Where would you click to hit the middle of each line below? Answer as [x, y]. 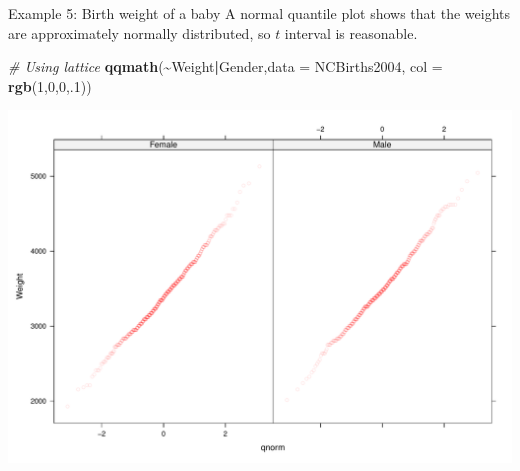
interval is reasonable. [351, 32]
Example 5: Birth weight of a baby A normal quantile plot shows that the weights [259, 13]
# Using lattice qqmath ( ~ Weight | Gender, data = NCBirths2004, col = [225, 66]
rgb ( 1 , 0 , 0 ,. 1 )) [50, 85]
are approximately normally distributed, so [139, 32]
